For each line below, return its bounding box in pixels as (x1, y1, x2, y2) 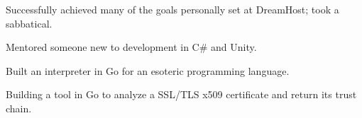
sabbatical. (6, 16, 53, 30)
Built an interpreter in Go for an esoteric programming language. (6, 63, 290, 78)
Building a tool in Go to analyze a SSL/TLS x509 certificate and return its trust (6, 87, 357, 102)
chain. (6, 100, 32, 115)
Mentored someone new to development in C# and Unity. (6, 40, 257, 54)
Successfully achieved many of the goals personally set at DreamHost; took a (6, 2, 339, 16)
